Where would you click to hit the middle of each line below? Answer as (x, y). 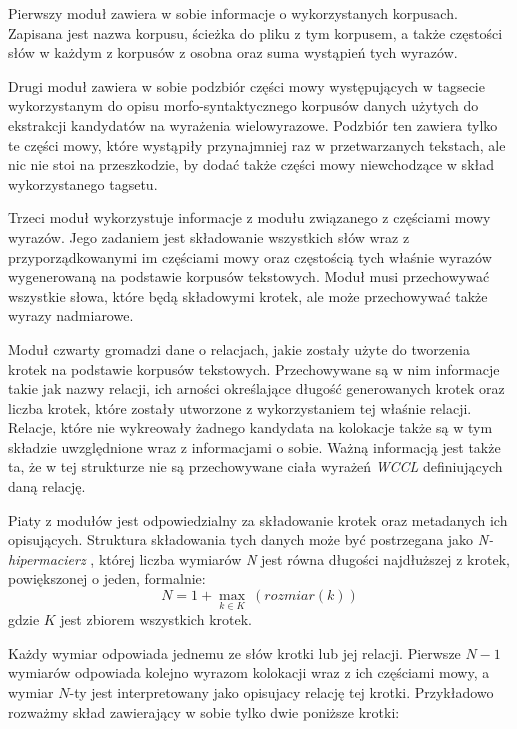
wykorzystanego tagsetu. (83, 183)
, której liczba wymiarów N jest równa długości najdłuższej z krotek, (300, 558)
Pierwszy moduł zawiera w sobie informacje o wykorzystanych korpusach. (233, 13)
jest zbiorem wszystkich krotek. (156, 619)
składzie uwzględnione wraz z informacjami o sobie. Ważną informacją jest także (254, 446)
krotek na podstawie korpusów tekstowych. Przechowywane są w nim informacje (254, 368)
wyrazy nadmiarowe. (71, 315)
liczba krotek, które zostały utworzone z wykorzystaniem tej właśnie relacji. (240, 407)
